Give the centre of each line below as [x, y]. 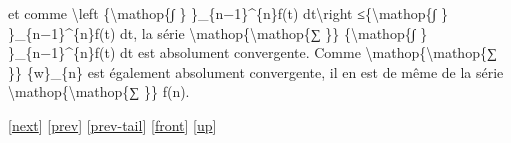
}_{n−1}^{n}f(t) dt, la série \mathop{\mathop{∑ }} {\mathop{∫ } [218, 32]
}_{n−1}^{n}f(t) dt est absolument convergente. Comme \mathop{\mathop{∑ [252, 52]
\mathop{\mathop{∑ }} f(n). [99, 91]
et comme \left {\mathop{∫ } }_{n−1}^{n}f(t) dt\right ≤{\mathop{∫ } [228, 13]
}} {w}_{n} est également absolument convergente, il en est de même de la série [256, 71]
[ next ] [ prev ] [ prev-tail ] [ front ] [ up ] [112, 124]
